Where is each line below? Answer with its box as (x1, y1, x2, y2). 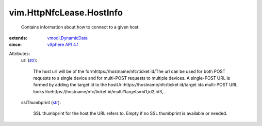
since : (9, 42, 22, 48)
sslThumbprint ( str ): (21, 99, 61, 106)
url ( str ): (21, 57, 37, 63)
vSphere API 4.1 (47, 42, 79, 48)
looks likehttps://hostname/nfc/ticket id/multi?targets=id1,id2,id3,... (33, 88, 167, 94)
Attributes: (9, 51, 30, 56)
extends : (9, 35, 28, 41)
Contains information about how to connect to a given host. (21, 24, 140, 30)
